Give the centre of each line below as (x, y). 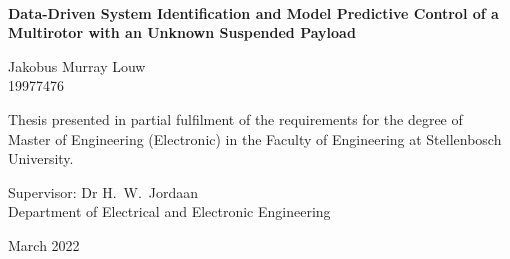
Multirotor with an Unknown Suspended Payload (182, 32)
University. (41, 158)
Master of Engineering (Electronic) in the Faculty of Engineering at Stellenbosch (255, 138)
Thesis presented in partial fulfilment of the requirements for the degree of (235, 118)
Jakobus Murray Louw (77, 65)
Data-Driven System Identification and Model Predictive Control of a (253, 12)
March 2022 (44, 244)
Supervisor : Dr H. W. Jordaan (103, 191)
